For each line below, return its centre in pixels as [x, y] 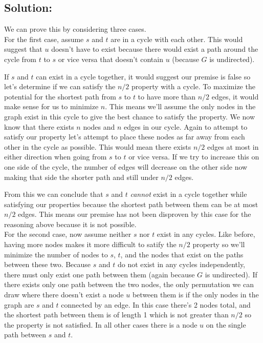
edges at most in [233, 146]
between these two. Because [48, 264]
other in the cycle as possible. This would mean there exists [98, 146]
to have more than [167, 96]
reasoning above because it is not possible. [70, 224]
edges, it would [235, 96]
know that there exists [39, 126]
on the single [226, 324]
